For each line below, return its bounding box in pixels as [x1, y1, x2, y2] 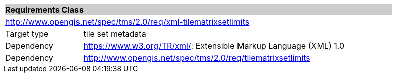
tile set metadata [83, 29, 146, 39]
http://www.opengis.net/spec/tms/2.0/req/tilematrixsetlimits [83, 53, 310, 63]
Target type [5, 29, 49, 39]
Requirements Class [5, 5, 84, 15]
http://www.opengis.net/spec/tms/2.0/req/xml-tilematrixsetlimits [5, 17, 250, 27]
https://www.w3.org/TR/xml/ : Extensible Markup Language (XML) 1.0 [83, 41, 345, 51]
